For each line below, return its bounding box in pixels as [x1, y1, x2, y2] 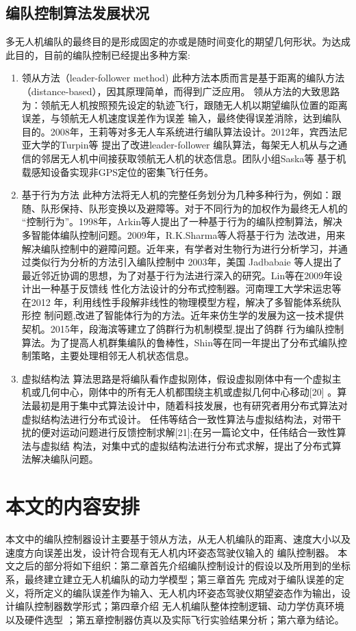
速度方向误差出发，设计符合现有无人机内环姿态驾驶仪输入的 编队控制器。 [5, 545, 335, 559]
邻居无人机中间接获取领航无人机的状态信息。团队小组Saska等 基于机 [40, 151, 346, 165]
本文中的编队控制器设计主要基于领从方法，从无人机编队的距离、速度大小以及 [5, 532, 351, 546]
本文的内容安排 [5, 492, 140, 520]
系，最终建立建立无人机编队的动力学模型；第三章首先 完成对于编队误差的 [5, 571, 335, 586]
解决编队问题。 [31, 452, 99, 466]
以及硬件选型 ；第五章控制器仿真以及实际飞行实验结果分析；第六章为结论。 [5, 612, 344, 626]
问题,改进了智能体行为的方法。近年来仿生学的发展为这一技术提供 [53, 308, 344, 322]
